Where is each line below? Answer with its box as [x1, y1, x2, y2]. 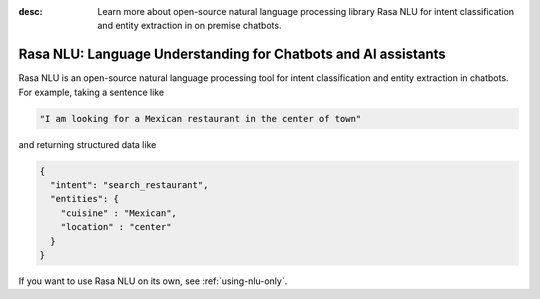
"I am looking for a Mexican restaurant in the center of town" [39, 113, 362, 124]
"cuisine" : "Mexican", [60, 207, 177, 219]
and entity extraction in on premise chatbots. [97, 20, 282, 32]
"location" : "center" [60, 221, 172, 233]
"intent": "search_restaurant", [50, 180, 209, 191]
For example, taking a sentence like [18, 86, 165, 98]
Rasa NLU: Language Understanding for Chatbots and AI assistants [18, 46, 447, 63]
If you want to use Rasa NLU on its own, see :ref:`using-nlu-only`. [18, 275, 288, 287]
